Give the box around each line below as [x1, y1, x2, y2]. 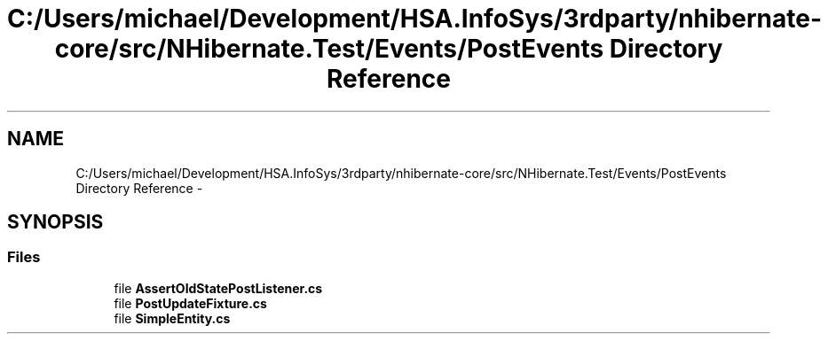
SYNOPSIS [7, 211, 104, 234]
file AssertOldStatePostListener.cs [114, 280, 323, 296]
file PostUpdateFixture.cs [114, 295, 267, 311]
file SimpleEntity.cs [114, 310, 231, 326]
